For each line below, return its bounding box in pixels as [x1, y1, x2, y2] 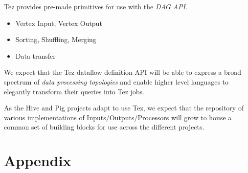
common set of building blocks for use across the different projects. [4, 122, 204, 132]
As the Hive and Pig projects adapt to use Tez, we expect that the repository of [4, 103, 244, 113]
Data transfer [15, 50, 56, 61]
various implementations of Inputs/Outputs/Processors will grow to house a [4, 112, 232, 122]
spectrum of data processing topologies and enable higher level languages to [4, 76, 229, 86]
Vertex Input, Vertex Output [15, 18, 102, 28]
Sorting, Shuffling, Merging [15, 34, 96, 44]
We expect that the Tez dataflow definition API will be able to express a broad [4, 67, 241, 77]
